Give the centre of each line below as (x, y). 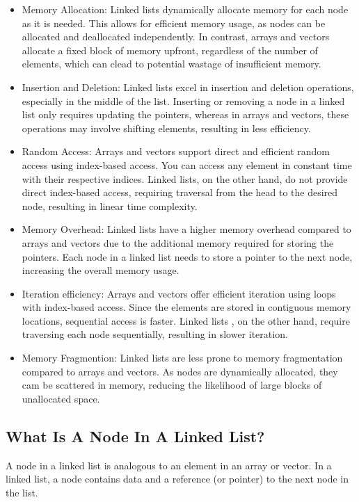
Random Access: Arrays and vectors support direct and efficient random (176, 151)
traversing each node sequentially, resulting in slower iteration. (155, 334)
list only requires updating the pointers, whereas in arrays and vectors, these (185, 114)
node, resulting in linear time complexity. (110, 205)
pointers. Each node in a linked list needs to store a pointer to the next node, (187, 256)
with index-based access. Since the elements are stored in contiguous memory (186, 307)
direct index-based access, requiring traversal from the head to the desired (180, 192)
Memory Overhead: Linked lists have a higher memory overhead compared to (186, 229)
